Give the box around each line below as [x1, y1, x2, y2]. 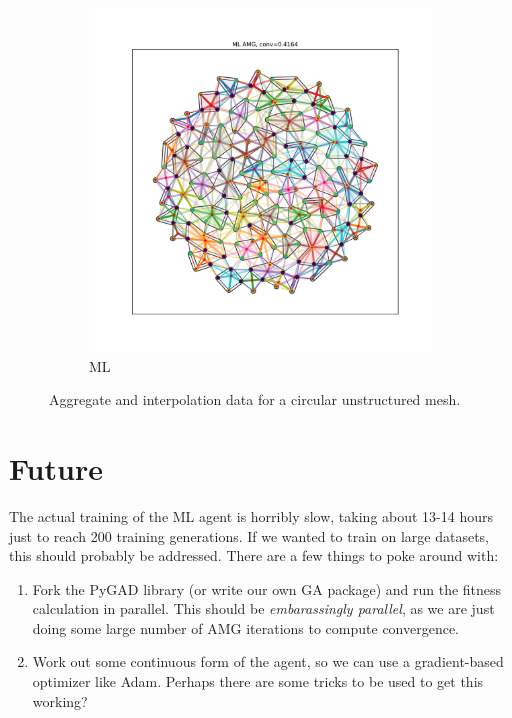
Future [9, 447, 103, 488]
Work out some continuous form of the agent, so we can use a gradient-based [32, 651, 504, 672]
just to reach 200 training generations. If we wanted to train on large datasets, [9, 525, 489, 546]
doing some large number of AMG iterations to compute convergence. [32, 617, 460, 638]
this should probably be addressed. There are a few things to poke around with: [9, 545, 499, 566]
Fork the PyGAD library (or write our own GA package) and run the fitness [32, 578, 502, 599]
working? [32, 690, 88, 711]
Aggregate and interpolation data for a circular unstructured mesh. [49, 389, 461, 410]
